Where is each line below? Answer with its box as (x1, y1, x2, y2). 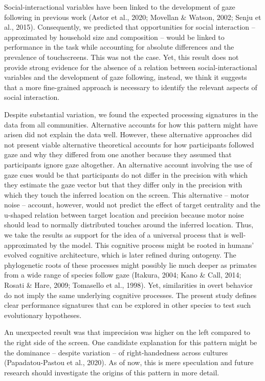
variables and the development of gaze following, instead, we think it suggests (4, 72, 247, 82)
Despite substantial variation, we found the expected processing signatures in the (4, 109, 258, 119)
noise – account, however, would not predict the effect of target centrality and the (4, 199, 260, 210)
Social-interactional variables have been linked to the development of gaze (4, 2, 235, 12)
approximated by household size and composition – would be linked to (4, 31, 225, 42)
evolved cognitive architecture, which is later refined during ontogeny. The (4, 249, 236, 260)
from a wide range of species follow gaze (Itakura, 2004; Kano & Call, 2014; (4, 269, 241, 280)
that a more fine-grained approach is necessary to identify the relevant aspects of (4, 81, 257, 92)
